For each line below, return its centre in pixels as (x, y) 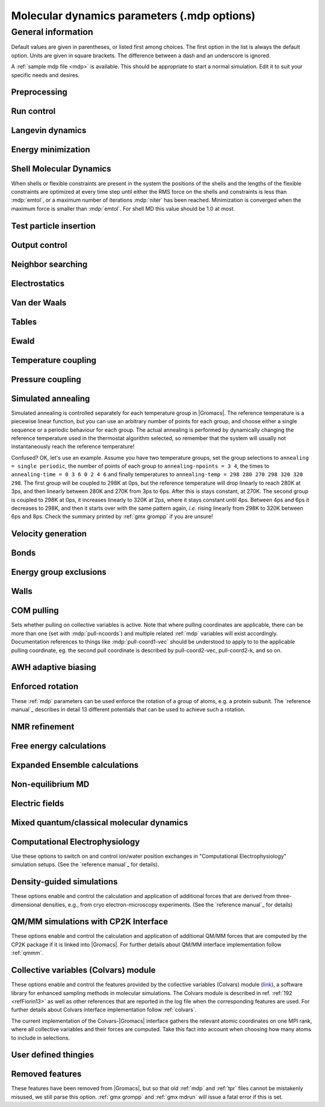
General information (52, 32)
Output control (39, 245)
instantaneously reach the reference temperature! (73, 447)
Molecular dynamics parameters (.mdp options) (133, 16)
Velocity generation (49, 534)
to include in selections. (41, 1038)
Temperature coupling (54, 360)
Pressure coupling (46, 379)
